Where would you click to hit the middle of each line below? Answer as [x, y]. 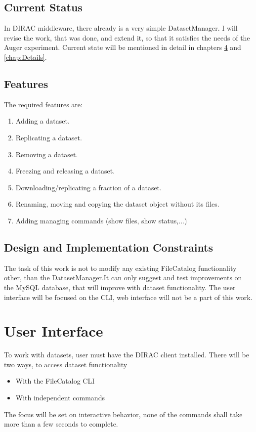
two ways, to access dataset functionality [66, 364]
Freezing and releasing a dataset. [65, 171]
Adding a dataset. [43, 121]
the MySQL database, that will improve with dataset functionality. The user [120, 287]
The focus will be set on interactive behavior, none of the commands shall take [123, 414]
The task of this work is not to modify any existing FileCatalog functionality [120, 268]
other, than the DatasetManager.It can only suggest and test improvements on [123, 278]
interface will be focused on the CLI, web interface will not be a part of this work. [128, 297]
